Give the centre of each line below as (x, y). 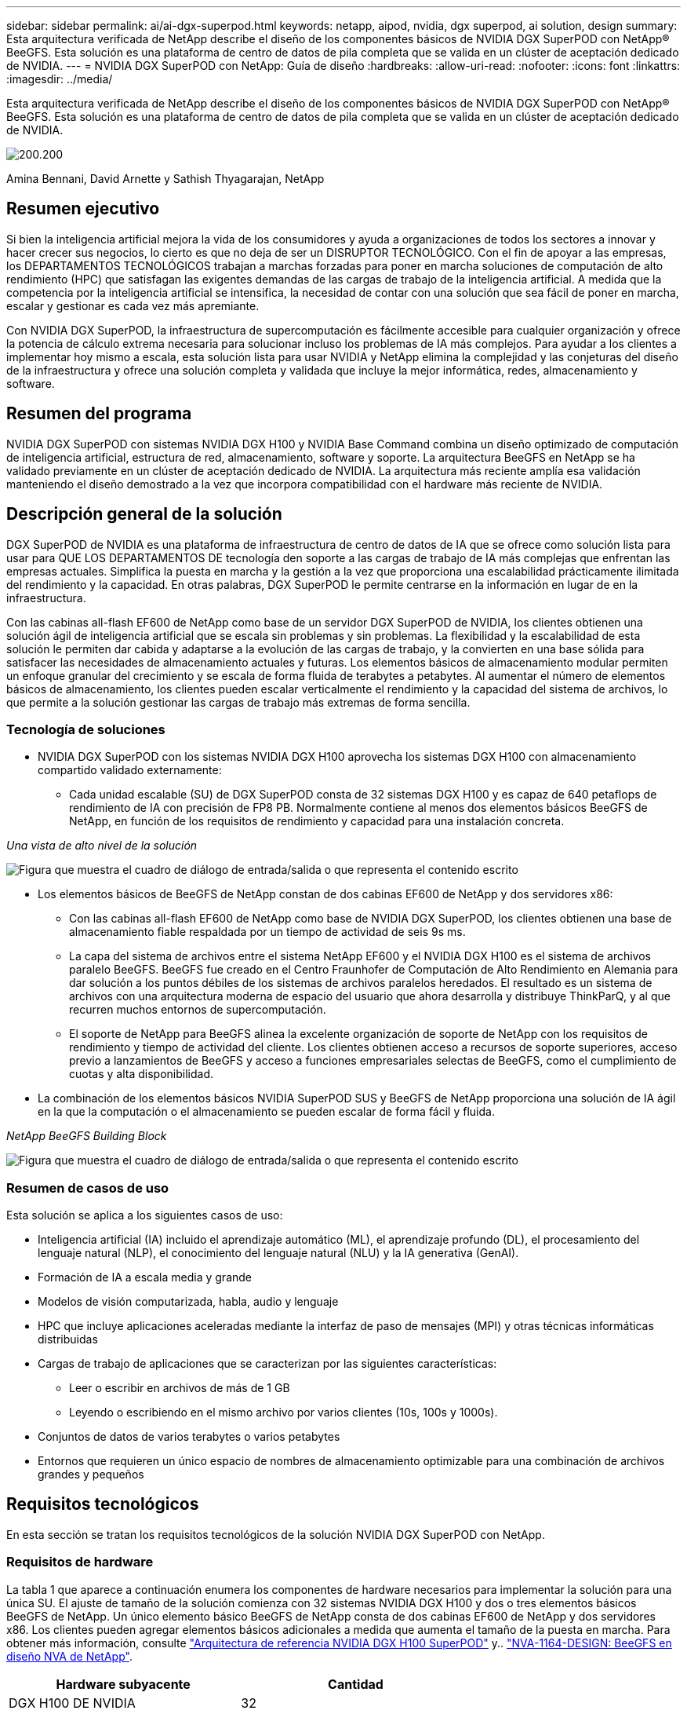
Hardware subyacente (123, 1684)
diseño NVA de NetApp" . (69, 1656)
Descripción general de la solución (144, 514)
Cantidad (356, 1684)
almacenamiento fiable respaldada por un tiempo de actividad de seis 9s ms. (267, 932)
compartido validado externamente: (130, 770)
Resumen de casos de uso (88, 1188)
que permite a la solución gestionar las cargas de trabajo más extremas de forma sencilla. (238, 702)
